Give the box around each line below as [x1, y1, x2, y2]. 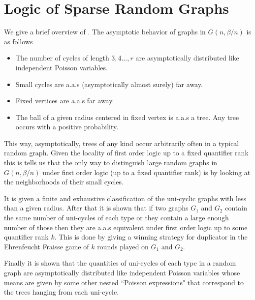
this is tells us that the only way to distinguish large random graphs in [4, 157, 218, 168]
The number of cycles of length [15, 53, 109, 63]
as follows [4, 36, 33, 46]
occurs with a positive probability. [15, 121, 119, 132]
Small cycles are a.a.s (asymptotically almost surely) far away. [15, 79, 203, 89]
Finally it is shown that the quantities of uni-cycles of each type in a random [4, 258, 236, 268]
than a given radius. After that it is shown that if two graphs [4, 203, 189, 213]
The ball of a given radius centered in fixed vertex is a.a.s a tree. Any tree [15, 112, 239, 122]
